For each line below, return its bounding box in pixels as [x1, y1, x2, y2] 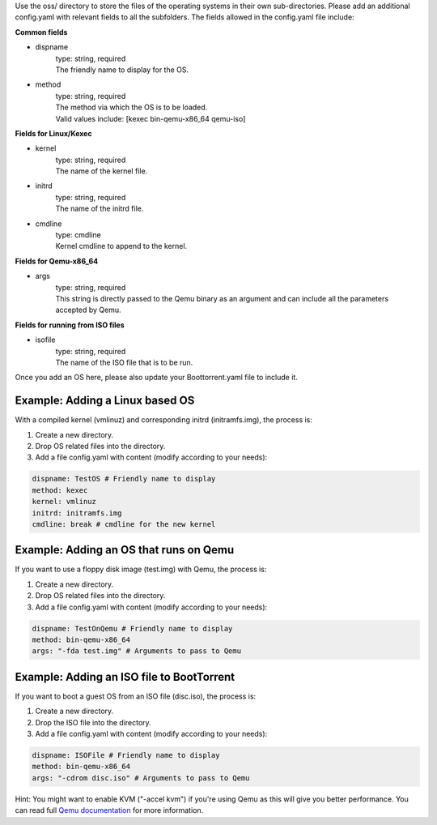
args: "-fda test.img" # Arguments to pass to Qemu [32, 647, 242, 656]
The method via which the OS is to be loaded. [55, 102, 208, 113]
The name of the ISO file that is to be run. [55, 357, 193, 367]
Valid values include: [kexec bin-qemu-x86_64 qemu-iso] [55, 113, 246, 123]
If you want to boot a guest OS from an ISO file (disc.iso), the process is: [15, 691, 257, 701]
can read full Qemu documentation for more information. [15, 806, 204, 815]
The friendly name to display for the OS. [55, 65, 189, 75]
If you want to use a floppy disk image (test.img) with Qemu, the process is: [15, 564, 267, 575]
